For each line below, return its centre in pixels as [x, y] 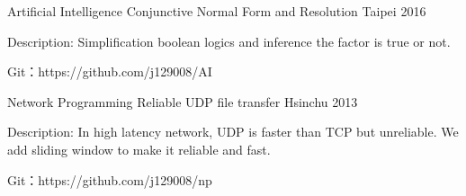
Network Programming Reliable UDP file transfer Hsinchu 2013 [183, 101]
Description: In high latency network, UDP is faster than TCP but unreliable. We [233, 132]
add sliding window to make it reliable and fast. [139, 149]
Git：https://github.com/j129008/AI [110, 71]
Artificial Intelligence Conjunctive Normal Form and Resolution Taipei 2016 [217, 11]
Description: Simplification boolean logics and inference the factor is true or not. [229, 41]
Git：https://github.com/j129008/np [110, 179]
